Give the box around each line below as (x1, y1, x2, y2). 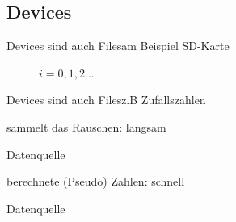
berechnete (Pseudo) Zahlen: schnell (6, 173, 185, 190)
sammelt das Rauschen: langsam (6, 118, 166, 135)
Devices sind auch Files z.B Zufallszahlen (6, 91, 206, 108)
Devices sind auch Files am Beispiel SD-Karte (6, 37, 230, 54)
